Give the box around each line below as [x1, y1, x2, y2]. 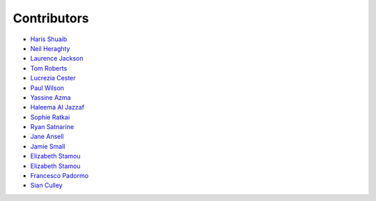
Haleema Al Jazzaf [30, 103, 85, 112]
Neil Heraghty [30, 44, 70, 52]
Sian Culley [30, 181, 63, 190]
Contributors [13, 10, 90, 26]
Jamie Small [30, 142, 65, 150]
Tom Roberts [30, 64, 68, 73]
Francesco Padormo [30, 172, 89, 180]
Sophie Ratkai [30, 112, 70, 121]
